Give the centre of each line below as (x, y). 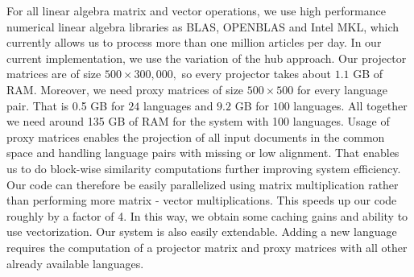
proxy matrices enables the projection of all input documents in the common (196, 136)
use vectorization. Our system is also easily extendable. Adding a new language (202, 232)
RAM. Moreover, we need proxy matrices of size (125, 89)
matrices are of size (54, 74)
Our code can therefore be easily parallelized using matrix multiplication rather (203, 184)
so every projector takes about (256, 74)
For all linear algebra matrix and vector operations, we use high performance (196, 10)
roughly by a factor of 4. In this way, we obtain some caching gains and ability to (207, 215)
